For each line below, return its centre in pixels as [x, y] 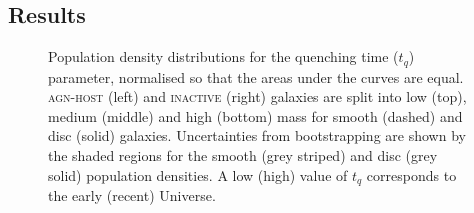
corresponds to [411, 174]
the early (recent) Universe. [132, 195]
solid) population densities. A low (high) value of [198, 174]
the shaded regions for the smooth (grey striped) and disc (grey [243, 155]
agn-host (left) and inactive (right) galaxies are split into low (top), [257, 96]
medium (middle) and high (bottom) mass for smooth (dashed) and [255, 115]
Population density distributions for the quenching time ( [223, 56]
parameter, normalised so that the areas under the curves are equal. [256, 76]
